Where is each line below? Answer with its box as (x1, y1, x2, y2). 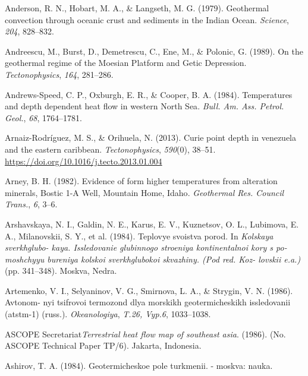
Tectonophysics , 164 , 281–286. (5, 68, 114, 80)
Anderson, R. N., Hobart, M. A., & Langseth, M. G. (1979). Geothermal (5, 2, 269, 14)
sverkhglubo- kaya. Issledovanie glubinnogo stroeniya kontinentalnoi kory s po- (5, 241, 287, 254)
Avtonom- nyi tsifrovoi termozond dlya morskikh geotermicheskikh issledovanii (5, 296, 291, 308)
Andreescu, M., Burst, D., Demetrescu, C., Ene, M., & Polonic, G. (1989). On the (5, 45, 303, 57)
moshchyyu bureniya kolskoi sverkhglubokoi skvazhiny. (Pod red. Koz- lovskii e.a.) (5, 252, 301, 265)
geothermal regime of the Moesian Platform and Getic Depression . (5, 56, 247, 69)
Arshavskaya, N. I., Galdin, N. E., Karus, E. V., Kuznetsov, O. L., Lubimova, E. (5, 217, 299, 230)
